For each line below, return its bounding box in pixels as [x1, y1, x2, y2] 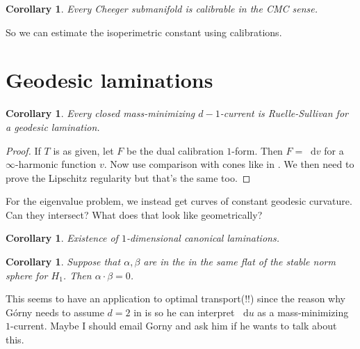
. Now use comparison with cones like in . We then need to [104, 157, 354, 171]
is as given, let [53, 143, 114, 157]
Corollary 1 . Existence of [6, 231, 118, 245]
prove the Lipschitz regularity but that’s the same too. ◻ [6, 170, 251, 185]
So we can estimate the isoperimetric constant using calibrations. [6, 24, 282, 39]
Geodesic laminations [6, 65, 213, 94]
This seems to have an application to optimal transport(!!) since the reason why [6, 291, 346, 306]
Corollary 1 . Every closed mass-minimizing [6, 106, 195, 121]
